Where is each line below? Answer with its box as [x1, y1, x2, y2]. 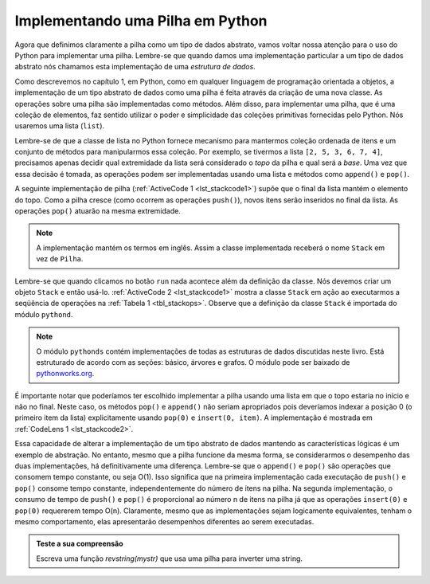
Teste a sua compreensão [36, 539, 123, 549]
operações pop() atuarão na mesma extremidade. [14, 206, 181, 216]
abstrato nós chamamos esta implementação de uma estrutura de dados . [14, 62, 256, 72]
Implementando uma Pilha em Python [14, 12, 268, 29]
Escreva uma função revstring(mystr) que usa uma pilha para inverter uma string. [36, 554, 303, 563]
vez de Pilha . [36, 254, 84, 264]
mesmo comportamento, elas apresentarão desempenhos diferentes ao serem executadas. [14, 517, 315, 526]
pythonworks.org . [36, 369, 95, 378]
